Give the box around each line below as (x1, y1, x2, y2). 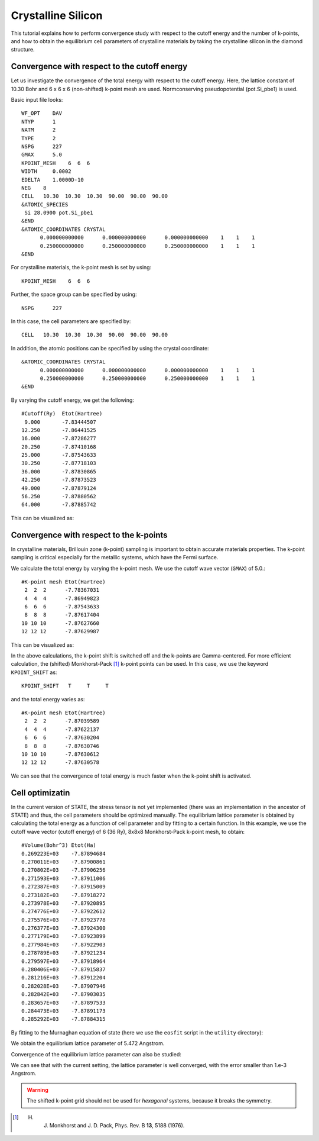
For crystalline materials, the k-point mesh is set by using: (11, 264, 152, 271)
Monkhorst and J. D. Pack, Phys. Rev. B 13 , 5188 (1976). (49, 1121, 185, 1129)
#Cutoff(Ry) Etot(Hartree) (21, 410, 103, 417)
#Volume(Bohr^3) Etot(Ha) (21, 842, 97, 849)
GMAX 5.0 (21, 152, 62, 158)
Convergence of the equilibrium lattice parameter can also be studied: (11, 1050, 181, 1058)
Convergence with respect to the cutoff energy (11, 62, 188, 72)
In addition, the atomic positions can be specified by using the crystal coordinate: (11, 344, 209, 352)
